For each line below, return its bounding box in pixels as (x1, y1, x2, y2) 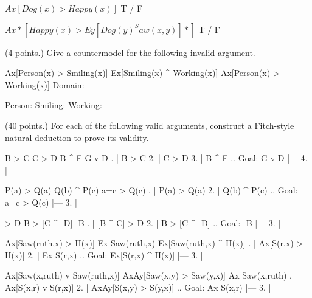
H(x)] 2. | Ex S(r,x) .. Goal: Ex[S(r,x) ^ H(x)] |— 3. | (5, 248, 203, 261)
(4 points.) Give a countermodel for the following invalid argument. (5, 46, 255, 58)
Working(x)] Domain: (5, 78, 85, 91)
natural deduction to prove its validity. (5, 131, 149, 144)
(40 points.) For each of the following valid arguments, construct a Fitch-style (5, 119, 294, 131)
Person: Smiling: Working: (5, 99, 102, 111)
